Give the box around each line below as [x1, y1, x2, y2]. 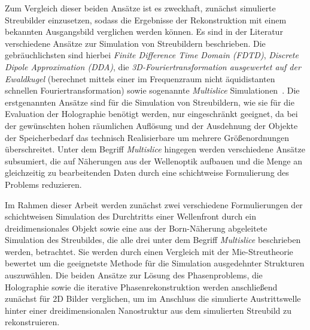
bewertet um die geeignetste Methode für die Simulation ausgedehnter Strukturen [5, 257, 305, 269]
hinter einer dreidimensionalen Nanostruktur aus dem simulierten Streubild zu [5, 304, 291, 316]
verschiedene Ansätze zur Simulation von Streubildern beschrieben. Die [5, 37, 266, 49]
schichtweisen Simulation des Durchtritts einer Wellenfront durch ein [5, 210, 256, 223]
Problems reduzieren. [5, 178, 82, 190]
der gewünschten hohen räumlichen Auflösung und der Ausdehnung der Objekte [5, 119, 298, 131]
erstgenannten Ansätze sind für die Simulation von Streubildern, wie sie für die [5, 95, 294, 108]
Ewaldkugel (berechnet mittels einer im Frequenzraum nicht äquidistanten [5, 72, 275, 85]
